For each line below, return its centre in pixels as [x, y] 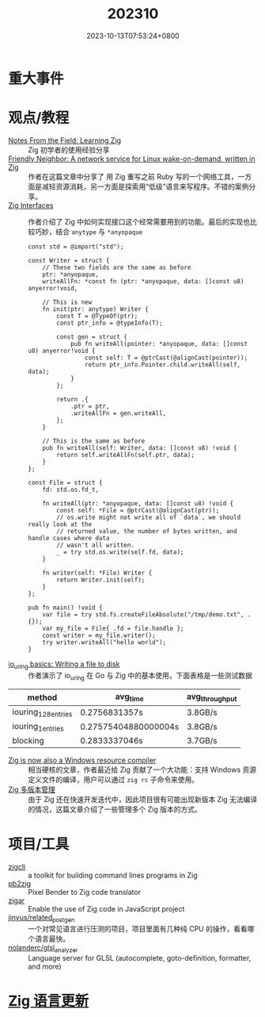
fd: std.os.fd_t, [71, 489]
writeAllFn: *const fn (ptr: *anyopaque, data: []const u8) [143, 281]
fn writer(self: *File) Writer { [97, 573]
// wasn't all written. [95, 545]
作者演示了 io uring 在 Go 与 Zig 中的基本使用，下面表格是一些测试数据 [140, 676]
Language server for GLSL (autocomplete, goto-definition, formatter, [140, 958]
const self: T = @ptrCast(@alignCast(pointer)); [166, 358]
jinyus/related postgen [42, 918]
